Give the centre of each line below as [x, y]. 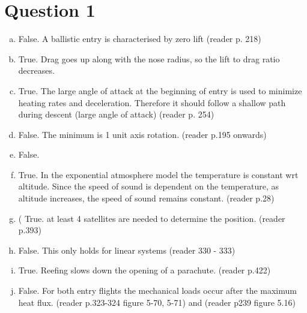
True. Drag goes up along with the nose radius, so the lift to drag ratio [149, 58]
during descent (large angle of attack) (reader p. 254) [116, 114]
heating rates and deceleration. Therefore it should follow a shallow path [152, 102]
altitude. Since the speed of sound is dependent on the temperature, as [149, 186]
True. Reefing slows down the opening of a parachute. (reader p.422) [144, 270]
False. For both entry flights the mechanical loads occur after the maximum [157, 291]
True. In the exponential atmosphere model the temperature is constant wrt [158, 174]
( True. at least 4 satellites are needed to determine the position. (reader [152, 218]
